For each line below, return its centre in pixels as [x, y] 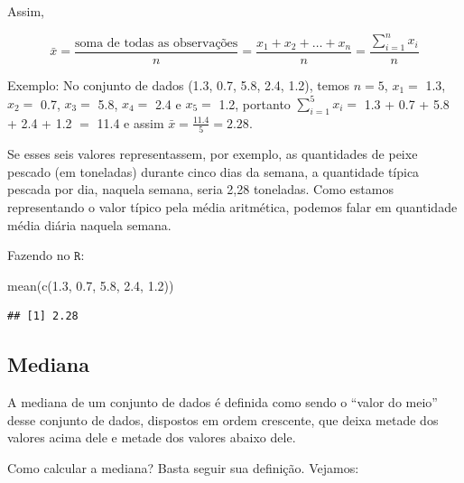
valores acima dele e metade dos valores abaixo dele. [152, 437]
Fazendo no [39, 255]
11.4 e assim [130, 122]
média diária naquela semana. [89, 224]
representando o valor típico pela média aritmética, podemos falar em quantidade [232, 206]
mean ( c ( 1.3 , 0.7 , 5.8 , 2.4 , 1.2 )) [91, 285]
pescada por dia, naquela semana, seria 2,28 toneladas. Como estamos [200, 189]
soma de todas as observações [156, 43]
